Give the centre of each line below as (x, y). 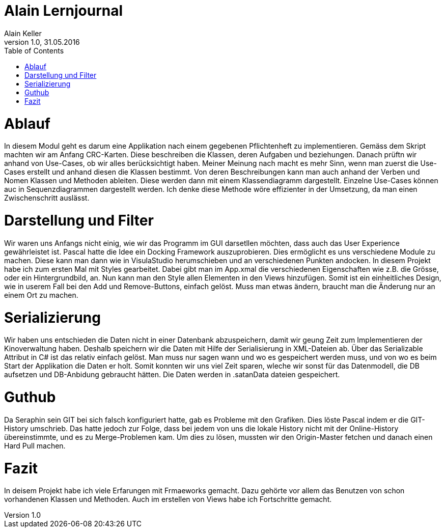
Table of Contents (34, 50)
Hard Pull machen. (35, 445)
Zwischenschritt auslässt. (47, 198)
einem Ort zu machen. (41, 295)
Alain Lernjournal (64, 11)
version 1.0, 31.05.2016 (42, 42)
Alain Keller (23, 33)
